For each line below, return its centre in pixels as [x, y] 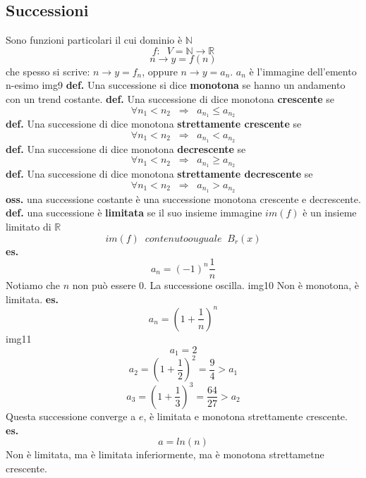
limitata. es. [32, 299]
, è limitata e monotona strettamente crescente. [245, 416]
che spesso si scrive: [48, 71]
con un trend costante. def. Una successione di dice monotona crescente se [170, 98]
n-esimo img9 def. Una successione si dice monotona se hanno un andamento [176, 85]
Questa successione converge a [71, 416]
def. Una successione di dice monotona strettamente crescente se [154, 124]
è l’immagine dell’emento [303, 71]
